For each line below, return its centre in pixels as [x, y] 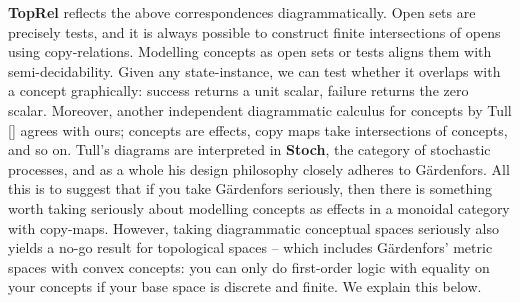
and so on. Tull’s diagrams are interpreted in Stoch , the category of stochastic [249, 149]
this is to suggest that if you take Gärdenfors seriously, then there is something [250, 188]
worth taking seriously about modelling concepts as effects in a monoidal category [259, 207]
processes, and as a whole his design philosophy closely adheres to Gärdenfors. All [259, 168]
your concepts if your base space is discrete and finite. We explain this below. [245, 286]
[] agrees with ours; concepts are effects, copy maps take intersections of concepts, [258, 129]
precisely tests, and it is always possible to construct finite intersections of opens [254, 31]
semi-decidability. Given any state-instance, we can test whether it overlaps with [254, 70]
